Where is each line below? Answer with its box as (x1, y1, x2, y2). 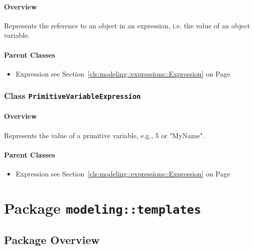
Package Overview (4, 232, 100, 248)
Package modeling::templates (4, 197, 201, 218)
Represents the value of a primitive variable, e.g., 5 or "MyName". (4, 130, 205, 140)
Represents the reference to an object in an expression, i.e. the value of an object (4, 20, 250, 30)
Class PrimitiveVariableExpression (4, 89, 141, 102)
